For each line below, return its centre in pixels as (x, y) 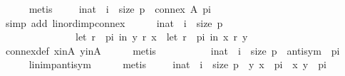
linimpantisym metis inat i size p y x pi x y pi (177, 64)
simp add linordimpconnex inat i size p (114, 22)
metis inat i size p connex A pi (120, 9)
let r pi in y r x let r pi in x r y (161, 37)
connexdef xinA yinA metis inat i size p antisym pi (172, 50)
